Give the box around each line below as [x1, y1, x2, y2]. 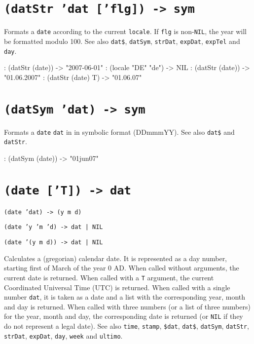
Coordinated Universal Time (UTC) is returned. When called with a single [4, 282, 230, 292]
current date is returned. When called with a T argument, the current [4, 272, 214, 282]
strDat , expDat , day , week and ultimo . [4, 330, 123, 341]
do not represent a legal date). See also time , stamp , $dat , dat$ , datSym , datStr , [4, 321, 249, 331]
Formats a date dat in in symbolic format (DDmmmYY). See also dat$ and [4, 126, 235, 137]
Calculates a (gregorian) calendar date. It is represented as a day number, [4, 253, 227, 263]
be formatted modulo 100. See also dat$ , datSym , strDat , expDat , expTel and [4, 36, 240, 46]
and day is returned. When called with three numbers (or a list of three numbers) [4, 301, 251, 311]
